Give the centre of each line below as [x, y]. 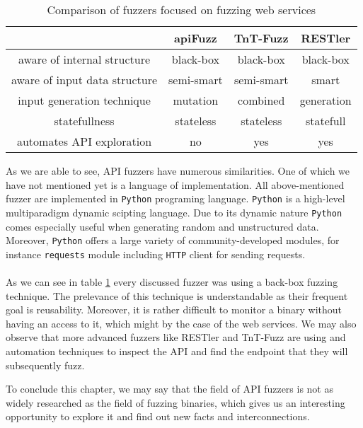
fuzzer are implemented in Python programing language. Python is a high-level [175, 198]
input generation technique [84, 100]
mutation [196, 100]
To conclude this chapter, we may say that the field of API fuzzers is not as [169, 389]
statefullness [84, 121]
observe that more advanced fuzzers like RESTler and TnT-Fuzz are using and [176, 337]
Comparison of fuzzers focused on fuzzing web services [181, 10]
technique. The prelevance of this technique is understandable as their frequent [177, 295]
